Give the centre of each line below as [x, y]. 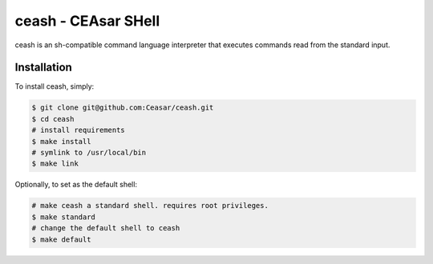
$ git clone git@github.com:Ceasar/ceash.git [123, 108]
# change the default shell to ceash [106, 228]
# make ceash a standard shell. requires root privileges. [150, 206]
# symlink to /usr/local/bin [89, 152]
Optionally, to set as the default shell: [76, 185]
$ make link [55, 164]
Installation [43, 68]
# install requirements [79, 130]
